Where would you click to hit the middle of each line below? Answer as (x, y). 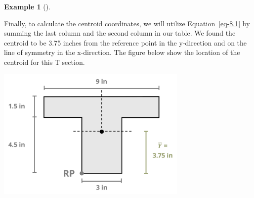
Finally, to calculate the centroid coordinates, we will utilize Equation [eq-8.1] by (127, 23)
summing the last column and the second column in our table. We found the (120, 33)
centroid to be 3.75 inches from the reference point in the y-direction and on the (126, 42)
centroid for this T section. (44, 62)
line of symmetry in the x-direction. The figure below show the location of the (122, 52)
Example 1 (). (27, 6)
